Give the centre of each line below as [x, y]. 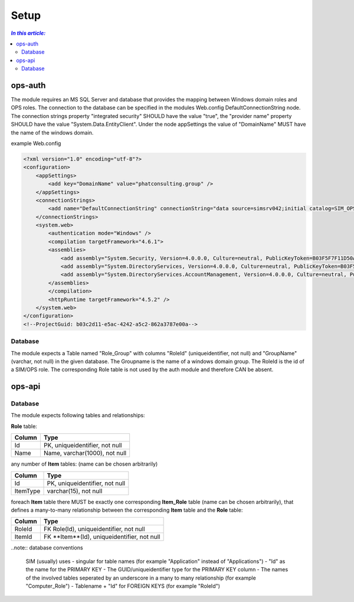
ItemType [27, 491]
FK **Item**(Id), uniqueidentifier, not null [102, 537]
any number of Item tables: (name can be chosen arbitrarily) [84, 464]
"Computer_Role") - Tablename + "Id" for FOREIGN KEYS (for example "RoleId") [123, 586]
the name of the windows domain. [52, 132]
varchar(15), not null [75, 491]
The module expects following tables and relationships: [78, 415]
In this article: [28, 33]
